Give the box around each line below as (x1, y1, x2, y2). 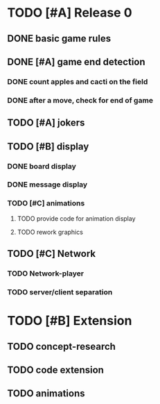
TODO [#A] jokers (7, 117, 85, 129)
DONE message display (7, 180, 88, 190)
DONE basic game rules (7, 33, 112, 44)
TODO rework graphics (17, 228, 83, 236)
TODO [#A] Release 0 (7, 5, 133, 21)
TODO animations (7, 387, 85, 400)
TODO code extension (7, 364, 104, 376)
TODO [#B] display (7, 140, 89, 152)
